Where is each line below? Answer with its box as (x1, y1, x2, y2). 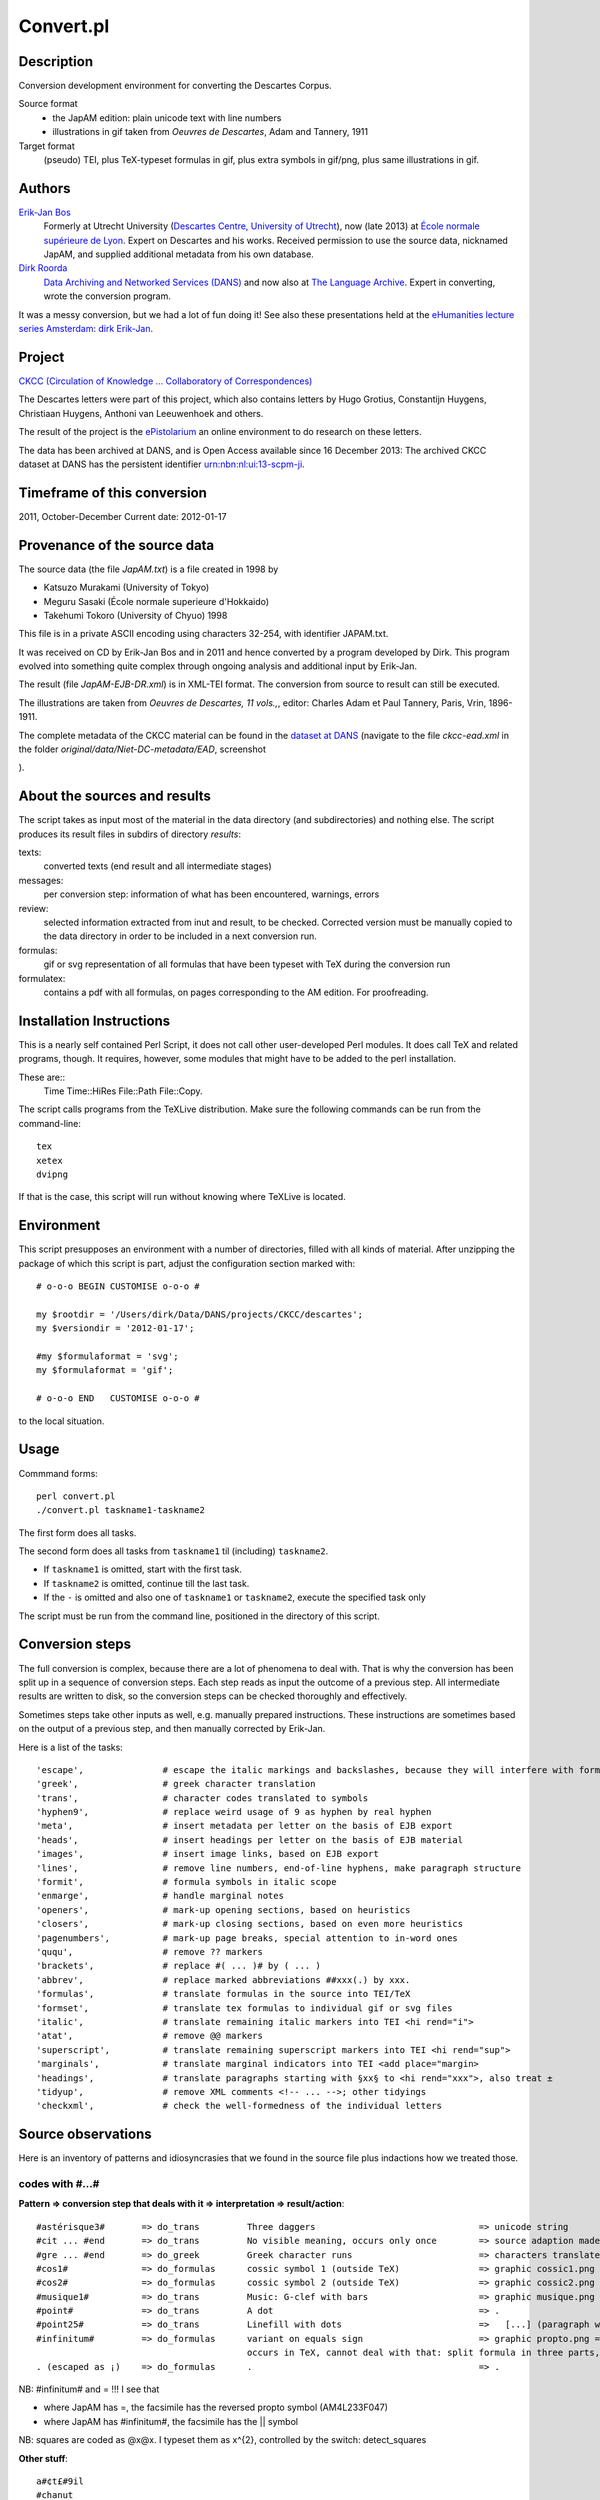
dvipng (36, 1169, 69, 1180)
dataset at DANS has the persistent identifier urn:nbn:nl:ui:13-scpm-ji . (18, 458, 305, 470)
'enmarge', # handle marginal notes (36, 1890, 285, 1902)
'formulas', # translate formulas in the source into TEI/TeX (36, 1988, 411, 2000)
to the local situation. (18, 1415, 105, 1427)
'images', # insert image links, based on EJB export (36, 1848, 379, 1860)
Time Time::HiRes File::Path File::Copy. (43, 1085, 204, 1097)
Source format (18, 98, 79, 110)
